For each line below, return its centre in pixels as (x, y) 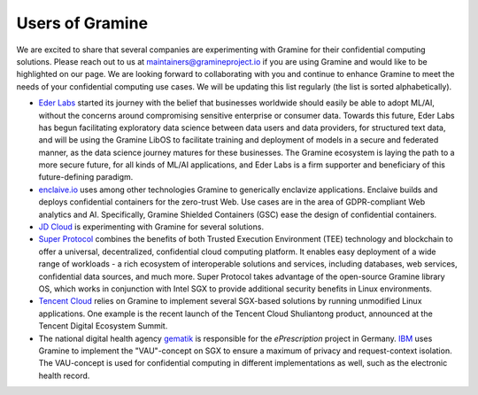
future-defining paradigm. (86, 177)
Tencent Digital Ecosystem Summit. (103, 326)
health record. (64, 376)
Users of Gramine (82, 23)
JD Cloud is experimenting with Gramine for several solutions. (151, 227)
